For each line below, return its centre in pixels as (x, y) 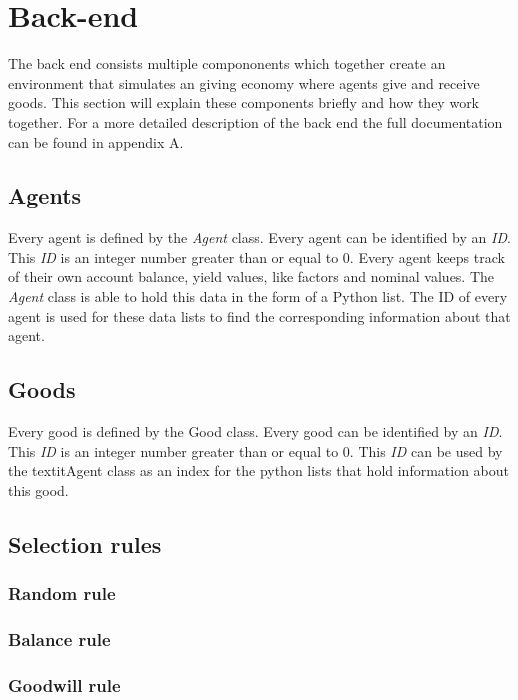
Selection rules (85, 543)
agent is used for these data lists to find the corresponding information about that (259, 315)
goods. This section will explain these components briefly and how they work (244, 102)
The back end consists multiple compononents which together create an (227, 63)
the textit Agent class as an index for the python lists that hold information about (259, 470)
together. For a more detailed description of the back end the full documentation (255, 121)
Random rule (62, 593)
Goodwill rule (64, 684)
